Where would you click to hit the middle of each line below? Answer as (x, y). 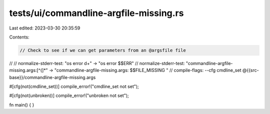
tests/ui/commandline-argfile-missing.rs (96, 13)
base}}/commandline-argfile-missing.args (52, 77)
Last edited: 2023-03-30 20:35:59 (45, 28)
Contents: (19, 37)
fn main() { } (22, 104)
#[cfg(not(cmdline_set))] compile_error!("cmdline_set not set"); (74, 86)
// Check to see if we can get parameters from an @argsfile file (103, 50)
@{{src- (251, 70)
